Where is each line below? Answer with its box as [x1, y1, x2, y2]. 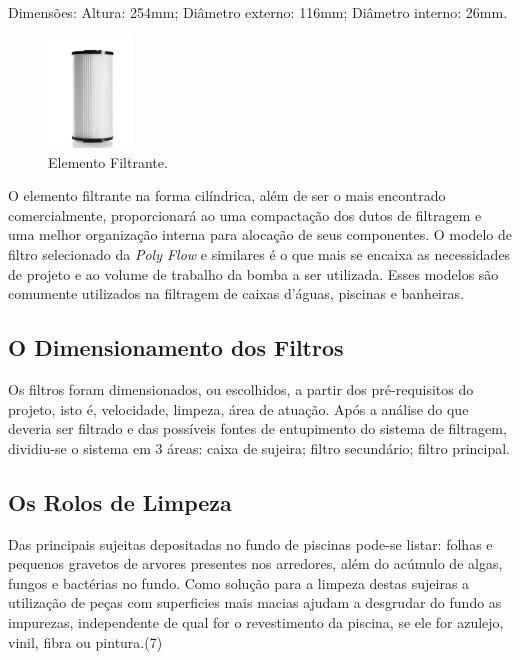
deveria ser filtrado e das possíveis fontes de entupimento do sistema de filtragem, [8, 418, 507, 439]
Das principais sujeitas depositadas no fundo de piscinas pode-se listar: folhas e [8, 533, 493, 554]
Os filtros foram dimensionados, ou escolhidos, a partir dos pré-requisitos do [8, 379, 474, 399]
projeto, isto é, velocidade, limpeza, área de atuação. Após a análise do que [8, 398, 469, 419]
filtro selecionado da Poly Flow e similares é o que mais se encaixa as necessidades [8, 244, 511, 265]
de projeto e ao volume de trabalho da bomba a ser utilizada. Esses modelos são [8, 263, 499, 284]
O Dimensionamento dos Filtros [8, 332, 344, 363]
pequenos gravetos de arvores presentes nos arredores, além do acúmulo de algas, [8, 553, 503, 574]
